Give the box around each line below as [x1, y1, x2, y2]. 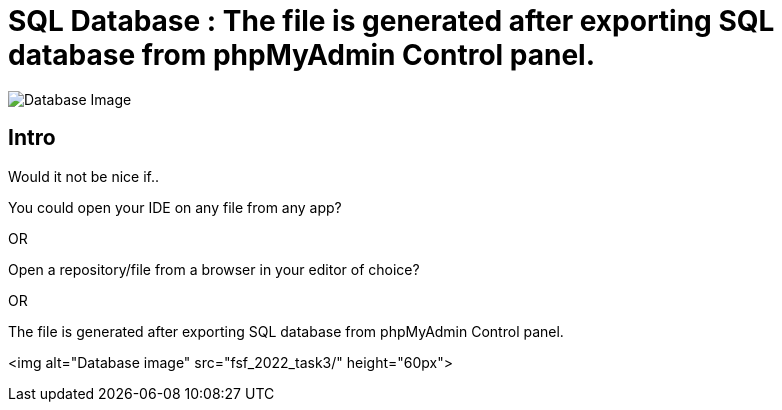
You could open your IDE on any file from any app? [8, 198, 342, 216]
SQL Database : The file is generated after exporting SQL [8, 4, 775, 38]
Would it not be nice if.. [8, 167, 160, 185]
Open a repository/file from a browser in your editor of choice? [8, 260, 420, 278]
